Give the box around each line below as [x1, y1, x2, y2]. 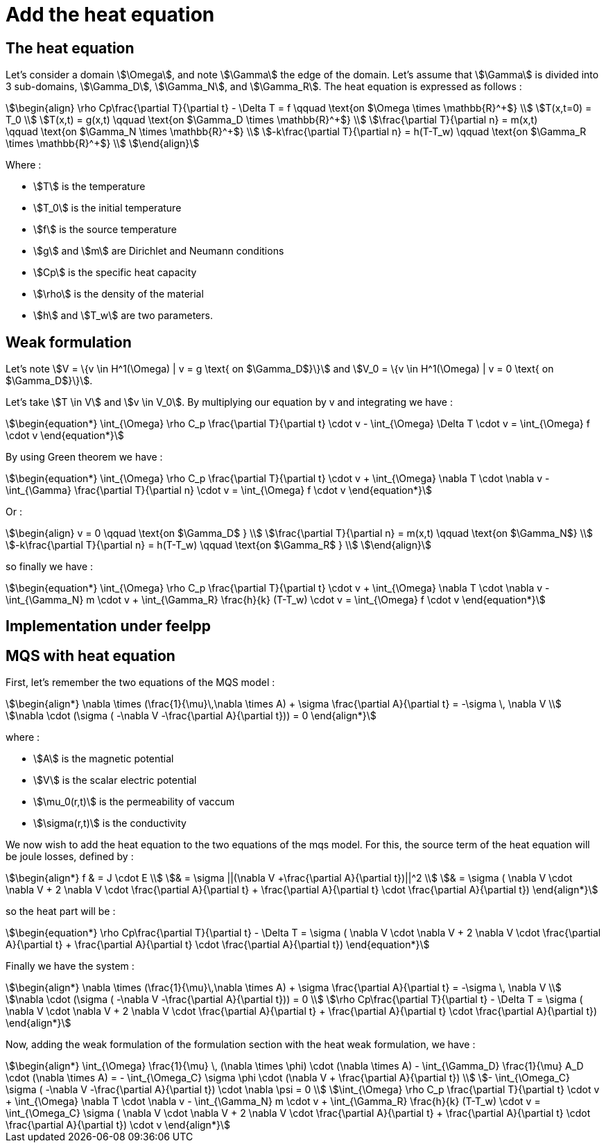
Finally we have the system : [6, 960, 135, 973]
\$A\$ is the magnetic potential [33, 753, 174, 765]
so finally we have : [6, 560, 94, 573]
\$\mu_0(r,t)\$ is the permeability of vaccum [33, 796, 235, 808]
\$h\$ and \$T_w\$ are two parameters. [33, 309, 213, 322]
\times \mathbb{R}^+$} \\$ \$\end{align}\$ [6, 137, 200, 150]
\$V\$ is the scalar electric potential [33, 774, 197, 787]
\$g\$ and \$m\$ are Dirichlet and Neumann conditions [33, 245, 284, 257]
